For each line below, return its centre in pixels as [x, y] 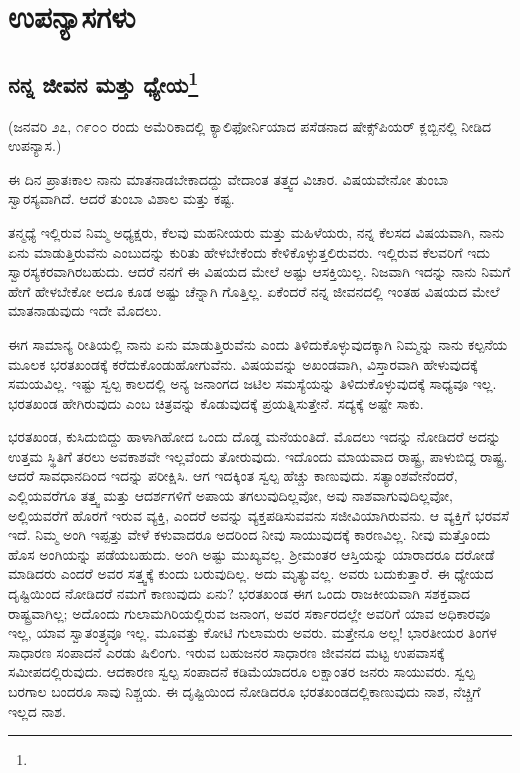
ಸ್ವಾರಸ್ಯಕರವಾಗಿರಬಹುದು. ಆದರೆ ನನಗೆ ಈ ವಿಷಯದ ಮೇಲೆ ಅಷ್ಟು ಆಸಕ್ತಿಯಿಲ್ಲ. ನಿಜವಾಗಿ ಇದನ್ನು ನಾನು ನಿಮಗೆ [259, 271]
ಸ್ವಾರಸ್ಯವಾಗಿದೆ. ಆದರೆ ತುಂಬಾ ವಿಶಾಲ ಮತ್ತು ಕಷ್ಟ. [121, 198]
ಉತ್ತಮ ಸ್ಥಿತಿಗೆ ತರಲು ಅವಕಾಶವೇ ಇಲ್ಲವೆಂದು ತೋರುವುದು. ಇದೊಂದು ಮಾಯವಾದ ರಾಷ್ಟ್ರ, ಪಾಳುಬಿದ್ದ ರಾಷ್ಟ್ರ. [258, 455]
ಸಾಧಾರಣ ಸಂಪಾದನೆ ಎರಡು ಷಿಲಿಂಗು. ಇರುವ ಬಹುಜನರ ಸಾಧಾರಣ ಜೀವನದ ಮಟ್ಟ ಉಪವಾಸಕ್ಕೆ [226, 651]
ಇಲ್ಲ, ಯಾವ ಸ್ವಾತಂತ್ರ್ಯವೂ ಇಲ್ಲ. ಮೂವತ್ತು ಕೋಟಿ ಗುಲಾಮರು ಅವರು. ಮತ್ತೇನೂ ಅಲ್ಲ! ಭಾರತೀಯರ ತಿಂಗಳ [252, 632]
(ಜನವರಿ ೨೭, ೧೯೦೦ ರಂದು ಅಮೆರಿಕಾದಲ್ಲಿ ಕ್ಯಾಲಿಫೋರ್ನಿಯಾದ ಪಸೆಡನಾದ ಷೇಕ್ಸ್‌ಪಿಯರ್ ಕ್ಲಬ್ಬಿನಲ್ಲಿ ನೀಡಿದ [250, 125]
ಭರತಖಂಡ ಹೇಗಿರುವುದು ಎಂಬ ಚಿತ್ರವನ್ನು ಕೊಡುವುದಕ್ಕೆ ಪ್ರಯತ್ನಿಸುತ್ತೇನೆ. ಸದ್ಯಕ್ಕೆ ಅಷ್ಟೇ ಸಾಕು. [216, 402]
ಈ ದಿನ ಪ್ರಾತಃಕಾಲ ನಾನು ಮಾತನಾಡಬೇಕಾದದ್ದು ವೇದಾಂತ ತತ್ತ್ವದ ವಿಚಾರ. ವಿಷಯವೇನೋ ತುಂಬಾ [228, 178]
